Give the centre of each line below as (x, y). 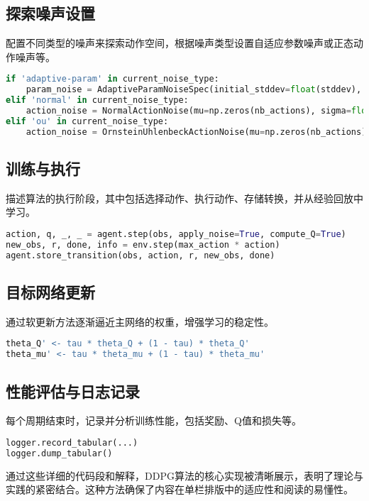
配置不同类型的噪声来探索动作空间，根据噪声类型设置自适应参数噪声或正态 (180, 43)
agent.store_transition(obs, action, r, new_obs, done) (141, 255)
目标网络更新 (50, 292)
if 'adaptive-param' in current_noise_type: (112, 79)
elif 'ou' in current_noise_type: (87, 121)
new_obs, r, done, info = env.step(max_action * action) (143, 244)
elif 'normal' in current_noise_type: (97, 100)
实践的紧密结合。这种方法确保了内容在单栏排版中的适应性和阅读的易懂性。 (180, 489)
